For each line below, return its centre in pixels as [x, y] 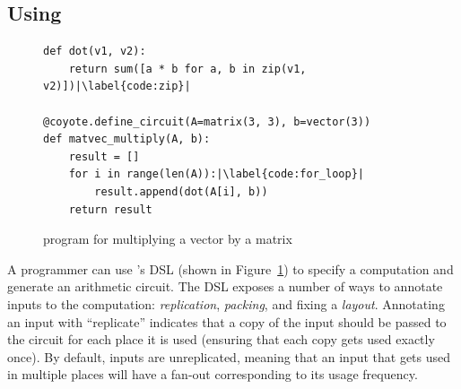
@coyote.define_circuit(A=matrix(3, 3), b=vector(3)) [207, 121]
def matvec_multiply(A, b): [127, 139]
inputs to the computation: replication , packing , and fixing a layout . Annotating [226, 303]
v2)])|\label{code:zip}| [117, 86]
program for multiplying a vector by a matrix [168, 239]
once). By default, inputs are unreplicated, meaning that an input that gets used [229, 356]
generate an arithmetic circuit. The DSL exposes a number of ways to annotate [225, 286]
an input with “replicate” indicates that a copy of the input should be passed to [227, 321]
